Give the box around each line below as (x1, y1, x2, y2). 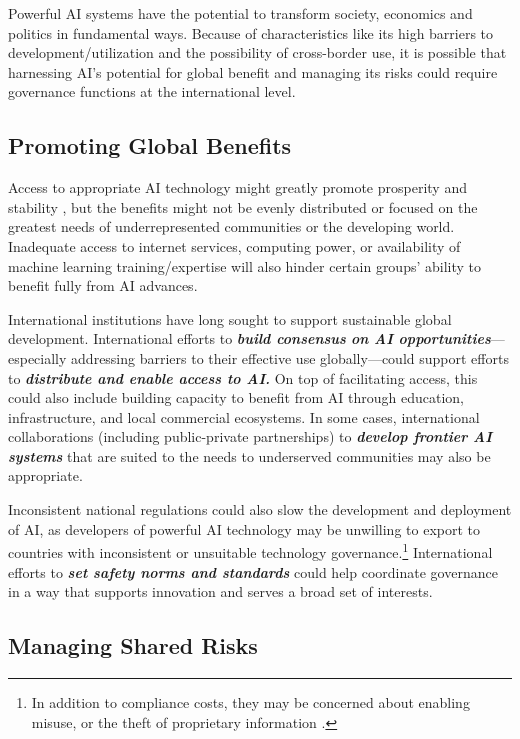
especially (8, 347, 67, 368)
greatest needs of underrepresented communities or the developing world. (8, 216, 455, 237)
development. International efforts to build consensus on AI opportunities (8, 328, 491, 349)
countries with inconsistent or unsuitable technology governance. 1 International (8, 539, 493, 562)
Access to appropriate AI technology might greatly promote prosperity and (8, 177, 467, 198)
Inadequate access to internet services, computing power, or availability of (8, 235, 461, 256)
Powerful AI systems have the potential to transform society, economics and (8, 3, 473, 23)
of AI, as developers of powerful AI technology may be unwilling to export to (8, 518, 480, 539)
